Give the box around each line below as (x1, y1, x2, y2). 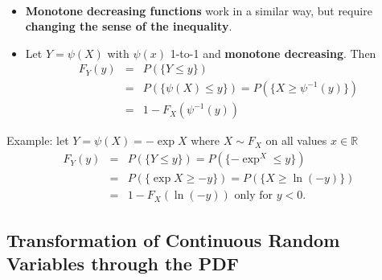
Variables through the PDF (6, 250, 240, 275)
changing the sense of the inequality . (25, 18, 232, 35)
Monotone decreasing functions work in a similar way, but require (25, 2, 372, 19)
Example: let (6, 132, 69, 149)
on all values (265, 132, 327, 149)
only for (234, 190, 273, 202)
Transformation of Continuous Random (6, 227, 340, 252)
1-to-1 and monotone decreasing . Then (170, 44, 376, 61)
